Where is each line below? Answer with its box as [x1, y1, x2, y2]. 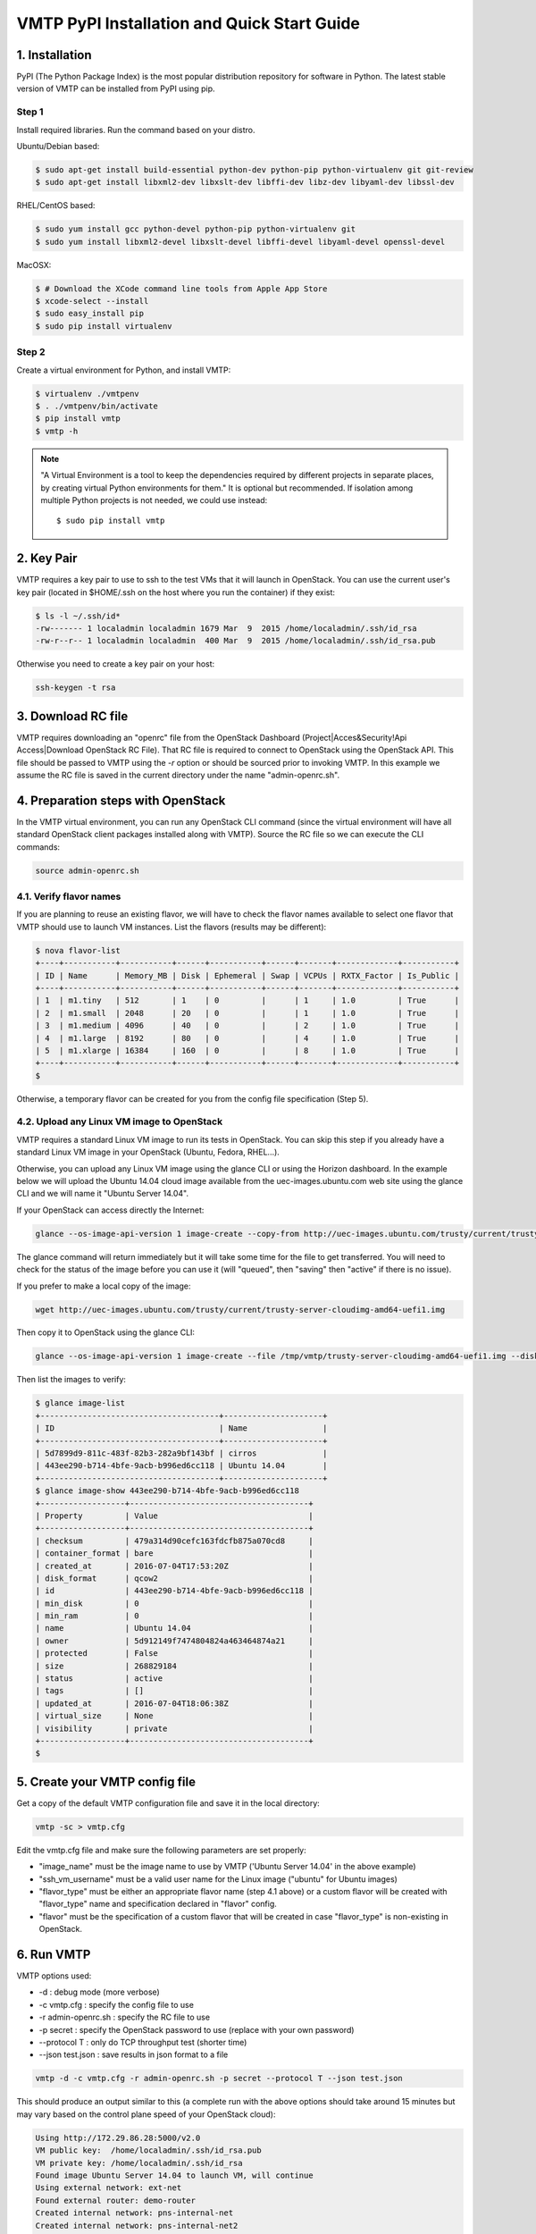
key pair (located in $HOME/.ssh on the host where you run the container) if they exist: [16, 586, 335, 598]
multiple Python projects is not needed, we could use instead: [40, 494, 268, 505]
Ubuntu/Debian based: [16, 140, 100, 151]
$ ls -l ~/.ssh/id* [35, 610, 121, 621]
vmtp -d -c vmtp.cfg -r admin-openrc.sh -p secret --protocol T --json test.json [35, 2073, 404, 2084]
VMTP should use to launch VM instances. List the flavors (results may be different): [16, 921, 327, 932]
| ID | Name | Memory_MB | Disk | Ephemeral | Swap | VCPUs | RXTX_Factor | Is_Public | [35, 970, 460, 980]
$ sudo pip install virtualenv [35, 321, 173, 331]
